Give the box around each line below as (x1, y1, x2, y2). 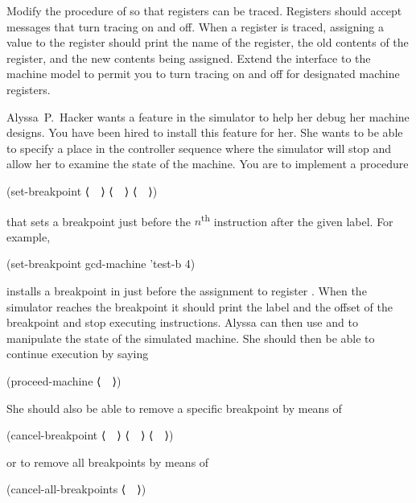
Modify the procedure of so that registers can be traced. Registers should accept (6, 2, 402, 19)
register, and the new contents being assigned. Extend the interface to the (6, 49, 371, 66)
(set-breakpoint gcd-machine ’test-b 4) (6, 255, 196, 272)
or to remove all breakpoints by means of (6, 453, 209, 470)
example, (6, 228, 51, 245)
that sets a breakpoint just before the (6, 212, 191, 229)
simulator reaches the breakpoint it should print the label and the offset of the (6, 298, 393, 315)
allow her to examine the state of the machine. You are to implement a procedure (6, 155, 409, 172)
